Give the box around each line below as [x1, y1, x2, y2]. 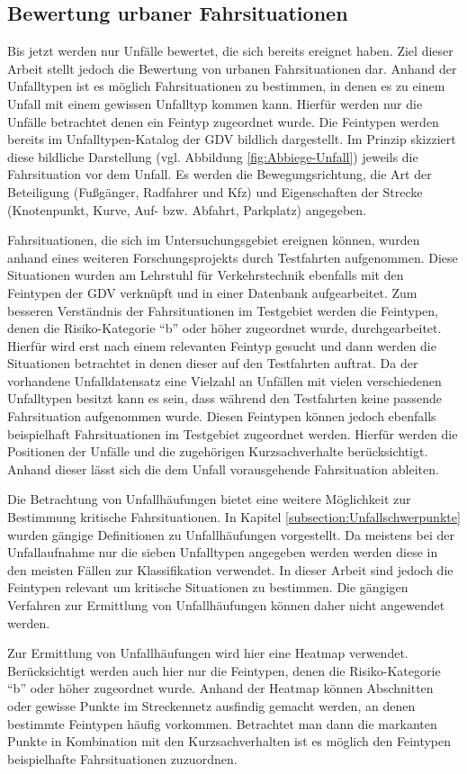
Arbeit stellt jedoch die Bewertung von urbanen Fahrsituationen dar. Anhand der [7, 58, 457, 77]
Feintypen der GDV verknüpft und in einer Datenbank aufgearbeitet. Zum [7, 283, 418, 301]
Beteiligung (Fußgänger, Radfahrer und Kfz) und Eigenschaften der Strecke [7, 182, 423, 201]
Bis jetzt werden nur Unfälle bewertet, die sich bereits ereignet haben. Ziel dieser [7, 41, 454, 60]
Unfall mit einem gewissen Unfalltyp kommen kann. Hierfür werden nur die [7, 94, 423, 112]
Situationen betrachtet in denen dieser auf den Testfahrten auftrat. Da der [7, 354, 418, 373]
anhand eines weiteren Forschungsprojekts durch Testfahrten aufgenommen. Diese [7, 247, 458, 266]
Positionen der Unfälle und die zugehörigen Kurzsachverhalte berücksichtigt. [7, 442, 428, 461]
